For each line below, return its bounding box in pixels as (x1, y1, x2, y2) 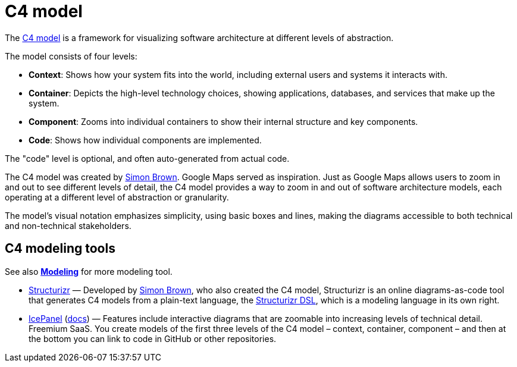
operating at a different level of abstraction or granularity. (5, 192, 229, 202)
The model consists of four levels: (5, 51, 137, 61)
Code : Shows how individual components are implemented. (29, 134, 262, 145)
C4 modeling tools (5, 241, 115, 256)
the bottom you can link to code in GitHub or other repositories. (29, 333, 277, 344)
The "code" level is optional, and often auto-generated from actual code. (5, 153, 290, 164)
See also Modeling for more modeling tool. (5, 266, 173, 277)
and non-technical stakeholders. (5, 220, 131, 231)
